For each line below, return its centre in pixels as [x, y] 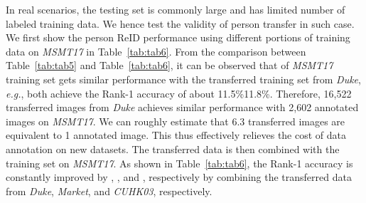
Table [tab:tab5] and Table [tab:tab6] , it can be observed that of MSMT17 [169, 65]
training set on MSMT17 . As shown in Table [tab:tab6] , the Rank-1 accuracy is [179, 163]
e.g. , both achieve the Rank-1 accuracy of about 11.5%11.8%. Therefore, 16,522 [179, 93]
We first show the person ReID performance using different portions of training [178, 37]
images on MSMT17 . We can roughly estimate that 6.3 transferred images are [176, 121]
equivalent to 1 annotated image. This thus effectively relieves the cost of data [176, 135]
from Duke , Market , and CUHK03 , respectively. [109, 191]
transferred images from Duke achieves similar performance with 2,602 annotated [182, 107]
